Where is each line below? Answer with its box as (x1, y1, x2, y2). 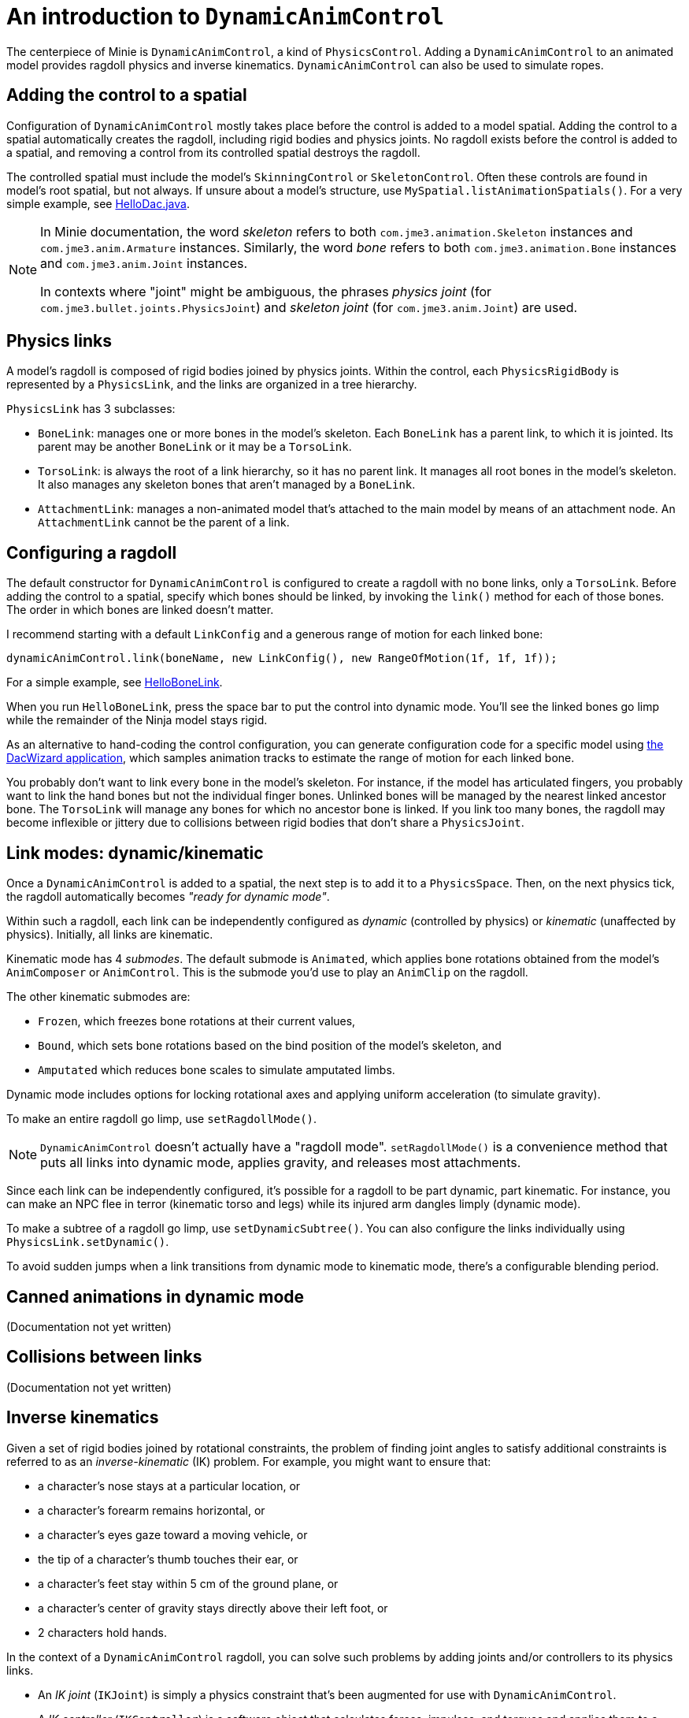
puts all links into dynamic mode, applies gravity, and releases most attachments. (40, 1155, 521, 1171)
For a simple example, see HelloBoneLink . (6, 675, 223, 690)
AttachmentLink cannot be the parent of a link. (38, 515, 290, 530)
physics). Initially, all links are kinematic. (6, 928, 213, 942)
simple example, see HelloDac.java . (6, 196, 190, 210)
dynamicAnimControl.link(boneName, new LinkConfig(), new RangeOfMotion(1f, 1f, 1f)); (6, 652, 557, 665)
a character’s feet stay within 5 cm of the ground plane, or (38, 1576, 339, 1590)
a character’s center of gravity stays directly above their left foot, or (38, 1601, 388, 1615)
